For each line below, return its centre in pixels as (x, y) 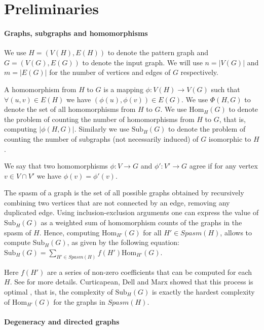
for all (152, 232)
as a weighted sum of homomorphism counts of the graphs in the (141, 222)
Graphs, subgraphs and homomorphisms (76, 33)
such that (225, 89)
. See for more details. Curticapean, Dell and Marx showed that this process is (131, 282)
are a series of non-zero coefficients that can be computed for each (150, 272)
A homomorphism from (40, 89)
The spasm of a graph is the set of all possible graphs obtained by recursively (124, 193)
